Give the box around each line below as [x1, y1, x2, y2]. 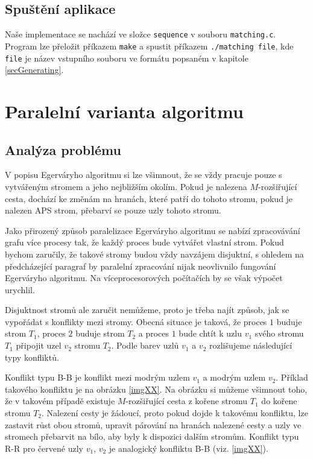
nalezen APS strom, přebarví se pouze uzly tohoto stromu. [5, 204, 221, 217]
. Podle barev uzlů [111, 339, 179, 352]
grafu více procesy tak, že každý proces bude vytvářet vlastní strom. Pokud [5, 236, 284, 248]
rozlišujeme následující [209, 339, 292, 352]
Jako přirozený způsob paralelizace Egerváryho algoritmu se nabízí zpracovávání [5, 224, 300, 236]
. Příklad [276, 371, 308, 384]
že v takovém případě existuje [5, 394, 115, 407]
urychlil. [5, 283, 35, 296]
